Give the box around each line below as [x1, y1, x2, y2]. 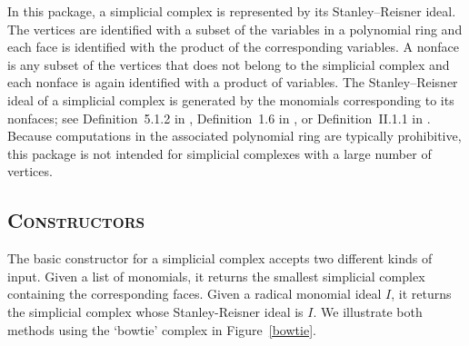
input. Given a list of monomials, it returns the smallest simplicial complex [7, 266, 425, 285]
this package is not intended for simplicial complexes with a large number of [7, 143, 432, 163]
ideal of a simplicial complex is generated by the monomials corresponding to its [7, 90, 454, 109]
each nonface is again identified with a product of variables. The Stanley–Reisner [7, 73, 458, 92]
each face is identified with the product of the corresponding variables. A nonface [7, 37, 460, 56]
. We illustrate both [313, 302, 423, 321]
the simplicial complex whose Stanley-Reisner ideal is [7, 302, 304, 321]
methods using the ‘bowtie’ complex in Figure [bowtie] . [7, 320, 316, 339]
